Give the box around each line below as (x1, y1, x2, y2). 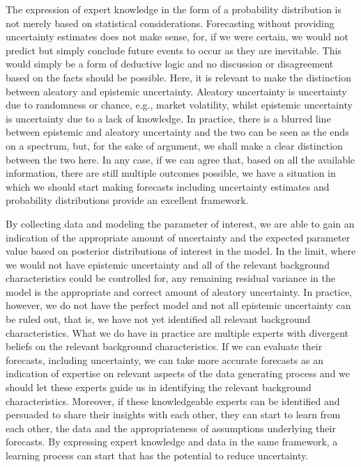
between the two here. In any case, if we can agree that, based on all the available (6, 152, 355, 166)
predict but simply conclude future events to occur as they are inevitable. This (6, 42, 341, 57)
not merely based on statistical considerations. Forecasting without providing (6, 15, 335, 30)
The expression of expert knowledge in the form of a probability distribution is (6, 2, 341, 16)
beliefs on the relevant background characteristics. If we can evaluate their (6, 339, 323, 354)
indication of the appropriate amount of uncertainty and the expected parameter (6, 230, 351, 244)
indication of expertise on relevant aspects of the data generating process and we (6, 366, 351, 381)
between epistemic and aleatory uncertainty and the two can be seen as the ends (6, 125, 349, 139)
